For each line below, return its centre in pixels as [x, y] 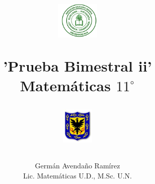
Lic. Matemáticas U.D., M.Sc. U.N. [77, 175]
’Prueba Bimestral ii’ [77, 65]
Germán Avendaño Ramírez [77, 166]
